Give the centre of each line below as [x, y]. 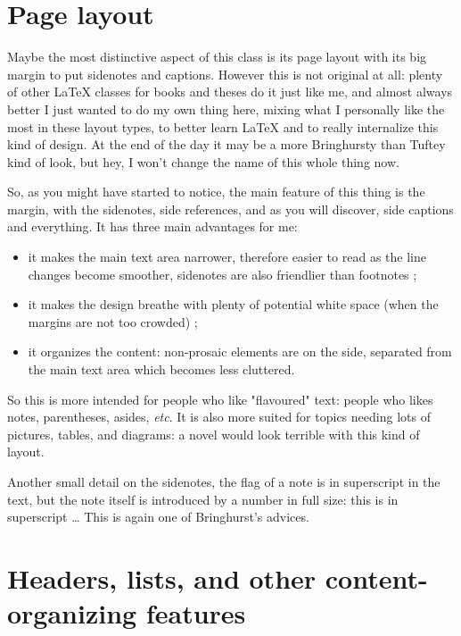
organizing [72, 613]
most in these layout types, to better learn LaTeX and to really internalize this [223, 126]
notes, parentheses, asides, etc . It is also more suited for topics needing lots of [219, 417]
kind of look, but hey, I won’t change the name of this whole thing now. [203, 161]
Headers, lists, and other [162, 577]
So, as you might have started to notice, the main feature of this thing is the [216, 192]
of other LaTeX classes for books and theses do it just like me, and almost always [230, 92]
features [196, 613]
